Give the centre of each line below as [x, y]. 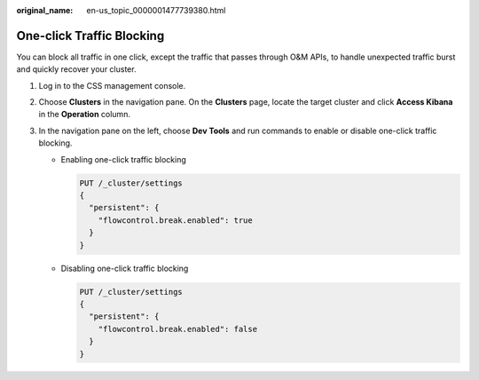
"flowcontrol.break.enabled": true [175, 220]
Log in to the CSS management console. [112, 85]
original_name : [45, 10]
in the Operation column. [84, 115]
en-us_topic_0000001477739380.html [156, 10]
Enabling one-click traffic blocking [123, 159]
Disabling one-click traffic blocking [125, 268]
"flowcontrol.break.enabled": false [177, 329]
